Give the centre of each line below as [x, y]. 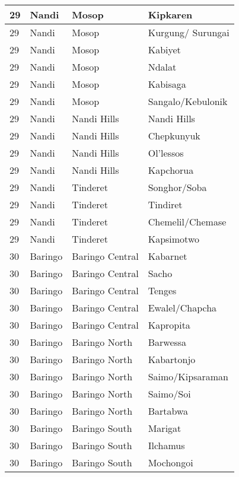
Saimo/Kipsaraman [188, 376]
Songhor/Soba [177, 187]
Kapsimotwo [173, 239]
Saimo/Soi [169, 394]
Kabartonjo [172, 359]
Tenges [162, 290]
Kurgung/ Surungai [189, 32]
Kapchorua [171, 170]
